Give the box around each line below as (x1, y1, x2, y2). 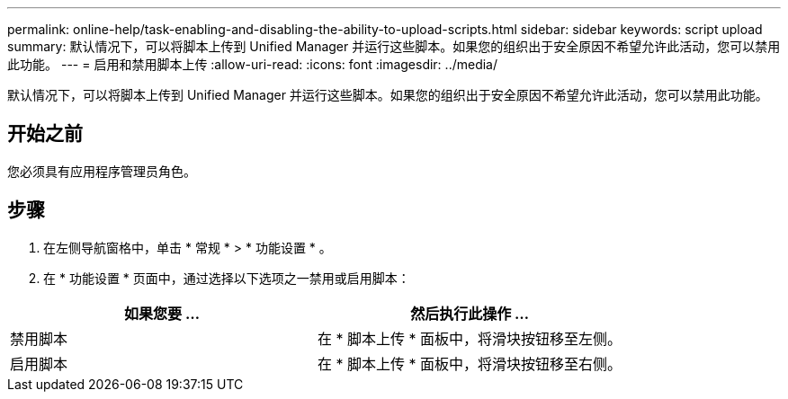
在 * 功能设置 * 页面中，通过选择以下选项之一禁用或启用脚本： (43, 270, 410, 286)
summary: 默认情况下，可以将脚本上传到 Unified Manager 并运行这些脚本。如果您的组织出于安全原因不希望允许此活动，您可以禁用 (7, 39, 781, 54)
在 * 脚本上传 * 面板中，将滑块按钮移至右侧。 (318, 354, 622, 373)
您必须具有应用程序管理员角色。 (7, 163, 196, 179)
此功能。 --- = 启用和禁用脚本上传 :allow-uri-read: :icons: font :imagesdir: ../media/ (7, 57, 498, 72)
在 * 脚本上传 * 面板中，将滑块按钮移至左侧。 (318, 329, 622, 348)
